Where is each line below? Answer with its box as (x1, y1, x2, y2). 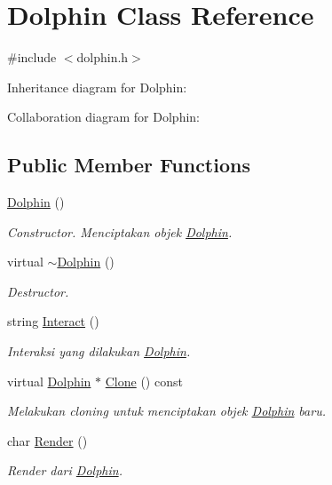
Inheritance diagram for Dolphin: (7, 77, 187, 96)
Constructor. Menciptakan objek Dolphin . (7, 222, 233, 241)
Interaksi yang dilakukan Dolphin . (7, 342, 191, 361)
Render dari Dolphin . (7, 461, 123, 480)
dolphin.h (76, 48, 129, 67)
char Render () (7, 431, 88, 449)
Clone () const (105, 371, 183, 390)
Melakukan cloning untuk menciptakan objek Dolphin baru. (7, 402, 326, 420)
